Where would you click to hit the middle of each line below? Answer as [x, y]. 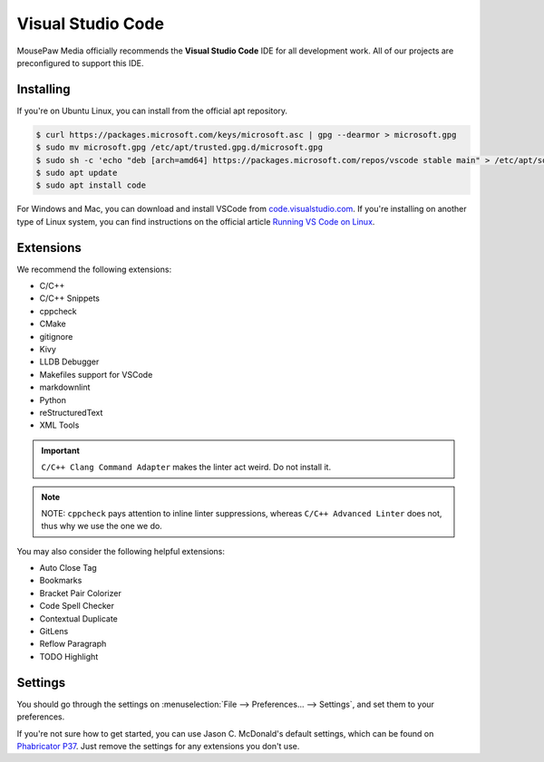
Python [53, 400]
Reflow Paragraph [73, 644]
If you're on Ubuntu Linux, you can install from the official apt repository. [152, 111]
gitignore [56, 336]
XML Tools [59, 425]
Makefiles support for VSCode [96, 374]
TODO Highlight [69, 656]
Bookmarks [61, 581]
